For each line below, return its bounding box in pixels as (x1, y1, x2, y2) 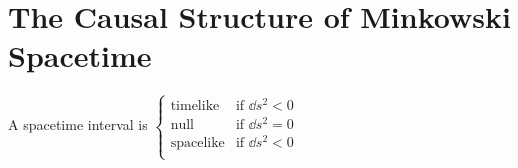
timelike (170, 98, 220, 113)
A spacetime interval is (8, 114, 148, 135)
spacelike (170, 135, 225, 150)
